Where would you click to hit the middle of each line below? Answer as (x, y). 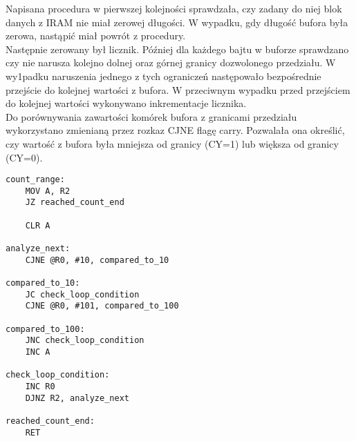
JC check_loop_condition (82, 294)
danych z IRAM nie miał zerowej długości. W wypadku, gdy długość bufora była (177, 22)
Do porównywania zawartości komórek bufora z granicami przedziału (151, 116)
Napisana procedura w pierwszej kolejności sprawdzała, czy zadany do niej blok (174, 8)
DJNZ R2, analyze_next (77, 398)
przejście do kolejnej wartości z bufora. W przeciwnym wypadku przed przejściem (178, 89)
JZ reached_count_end (75, 203)
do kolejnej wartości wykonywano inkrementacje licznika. (126, 103)
